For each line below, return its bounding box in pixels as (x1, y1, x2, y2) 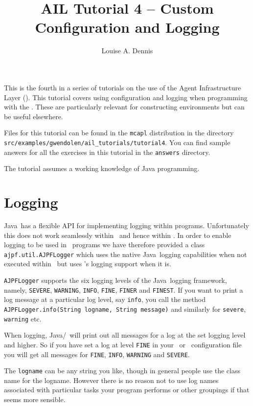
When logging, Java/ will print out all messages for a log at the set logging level (4, 330, 246, 340)
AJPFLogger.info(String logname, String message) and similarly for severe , (4, 303, 246, 314)
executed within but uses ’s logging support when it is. (4, 258, 171, 269)
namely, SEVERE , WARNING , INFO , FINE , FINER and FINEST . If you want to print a (4, 284, 243, 295)
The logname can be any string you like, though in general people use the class (4, 365, 240, 376)
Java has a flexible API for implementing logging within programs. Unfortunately (4, 220, 249, 230)
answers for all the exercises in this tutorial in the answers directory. (4, 147, 210, 157)
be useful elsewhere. (4, 111, 63, 121)
